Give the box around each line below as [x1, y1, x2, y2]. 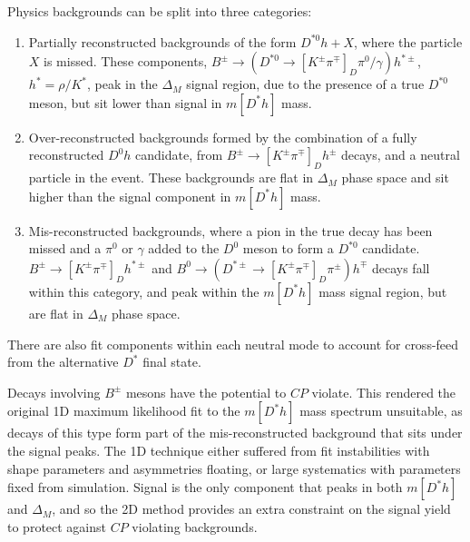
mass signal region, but [318, 281, 447, 301]
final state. [142, 352, 201, 371]
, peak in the [87, 74, 158, 94]
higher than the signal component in [28, 186, 231, 205]
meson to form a [242, 239, 334, 258]
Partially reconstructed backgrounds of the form [28, 32, 297, 51]
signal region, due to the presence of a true [186, 74, 425, 94]
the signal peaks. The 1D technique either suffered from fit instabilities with [7, 440, 430, 459]
